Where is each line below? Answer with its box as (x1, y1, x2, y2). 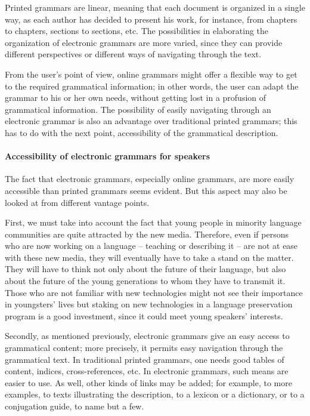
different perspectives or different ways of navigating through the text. (5, 48, 262, 60)
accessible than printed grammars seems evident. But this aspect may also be (5, 184, 287, 196)
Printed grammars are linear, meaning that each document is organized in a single (5, 1, 305, 13)
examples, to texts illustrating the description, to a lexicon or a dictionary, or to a (5, 388, 305, 400)
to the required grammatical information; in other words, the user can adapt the (5, 79, 299, 92)
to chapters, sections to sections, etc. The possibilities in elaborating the (5, 24, 269, 37)
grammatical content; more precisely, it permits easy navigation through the (5, 341, 283, 354)
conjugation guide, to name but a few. (5, 400, 144, 412)
